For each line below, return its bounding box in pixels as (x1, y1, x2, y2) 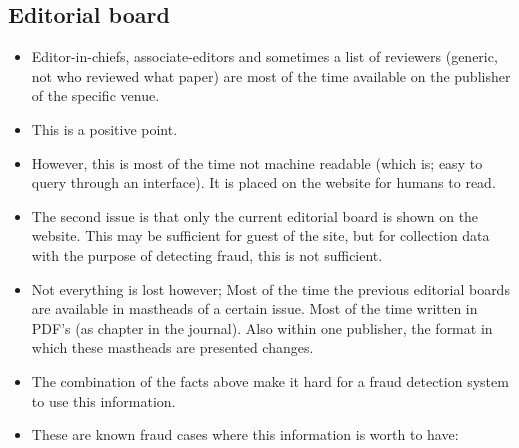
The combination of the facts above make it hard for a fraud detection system (31, 370, 509, 391)
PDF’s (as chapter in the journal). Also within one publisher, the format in (31, 317, 493, 338)
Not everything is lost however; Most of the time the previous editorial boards (31, 278, 510, 299)
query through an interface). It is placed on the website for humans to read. (31, 172, 496, 193)
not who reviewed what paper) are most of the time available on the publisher (31, 65, 511, 86)
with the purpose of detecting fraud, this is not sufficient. (31, 244, 383, 265)
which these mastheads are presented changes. (31, 337, 314, 358)
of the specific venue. (31, 85, 160, 106)
